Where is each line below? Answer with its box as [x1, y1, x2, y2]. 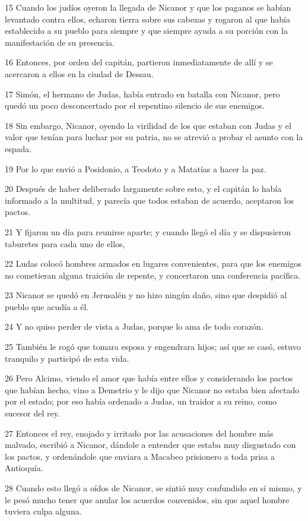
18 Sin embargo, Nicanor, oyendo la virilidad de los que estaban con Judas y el [5, 119, 291, 131]
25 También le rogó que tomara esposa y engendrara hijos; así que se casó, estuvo [5, 340, 301, 353]
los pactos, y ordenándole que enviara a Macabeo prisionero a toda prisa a [5, 450, 275, 462]
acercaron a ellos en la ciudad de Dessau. [5, 67, 154, 80]
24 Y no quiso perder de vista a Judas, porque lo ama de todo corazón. [5, 320, 263, 333]
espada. [5, 142, 32, 154]
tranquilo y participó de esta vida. [5, 352, 129, 364]
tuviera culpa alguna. [5, 505, 82, 517]
